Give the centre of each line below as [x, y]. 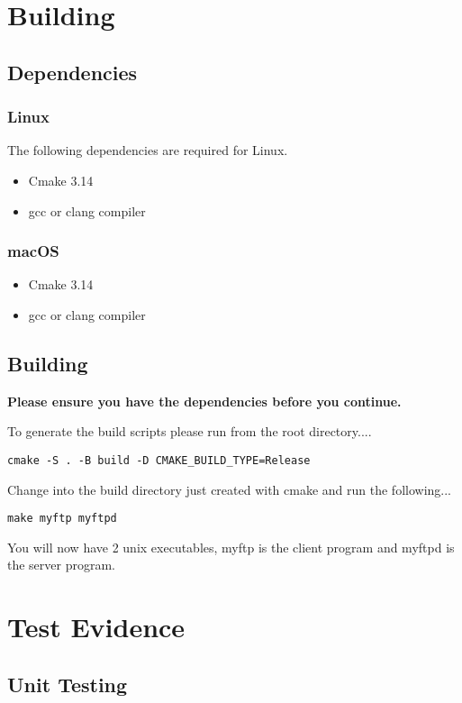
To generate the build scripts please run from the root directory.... [190, 431]
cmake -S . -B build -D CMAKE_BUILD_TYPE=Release [159, 460]
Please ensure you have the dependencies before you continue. [204, 401]
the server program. [62, 565]
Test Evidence [96, 627]
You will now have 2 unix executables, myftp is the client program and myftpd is [231, 547]
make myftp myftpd [62, 519]
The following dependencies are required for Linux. [148, 150]
